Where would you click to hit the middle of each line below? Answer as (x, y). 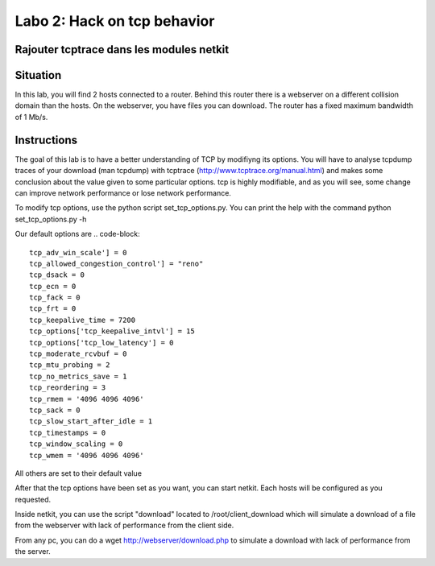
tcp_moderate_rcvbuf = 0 (78, 354)
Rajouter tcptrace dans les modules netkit (122, 50)
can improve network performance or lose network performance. (123, 192)
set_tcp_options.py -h (51, 219)
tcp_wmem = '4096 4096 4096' (87, 455)
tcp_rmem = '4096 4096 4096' (87, 399)
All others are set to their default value (79, 473)
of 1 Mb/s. (31, 117)
